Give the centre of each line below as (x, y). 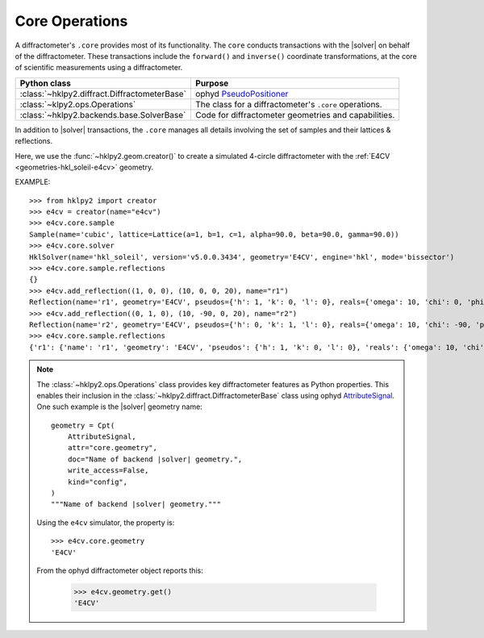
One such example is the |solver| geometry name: (120, 407)
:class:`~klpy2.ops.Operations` (78, 104)
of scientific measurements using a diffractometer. (99, 68)
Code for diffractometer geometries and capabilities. (295, 115)
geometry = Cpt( (83, 425)
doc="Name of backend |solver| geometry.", (155, 459)
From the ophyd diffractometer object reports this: (120, 570)
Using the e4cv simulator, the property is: (106, 522)
